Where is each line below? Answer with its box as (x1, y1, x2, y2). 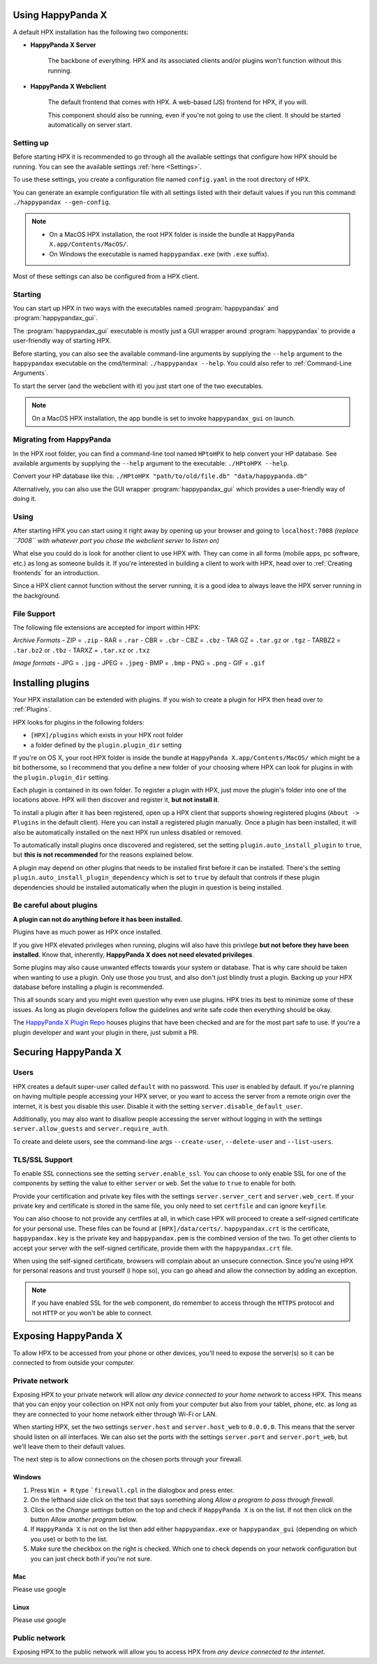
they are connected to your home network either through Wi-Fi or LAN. (13, 1410, 218, 1418)
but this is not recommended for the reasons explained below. (13, 851, 193, 859)
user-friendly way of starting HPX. (13, 336, 112, 345)
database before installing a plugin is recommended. (13, 983, 164, 992)
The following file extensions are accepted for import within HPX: (13, 623, 200, 632)
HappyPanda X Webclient (30, 82, 107, 91)
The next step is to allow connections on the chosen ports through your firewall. (13, 1455, 243, 1463)
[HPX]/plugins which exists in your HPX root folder (30, 731, 184, 739)
